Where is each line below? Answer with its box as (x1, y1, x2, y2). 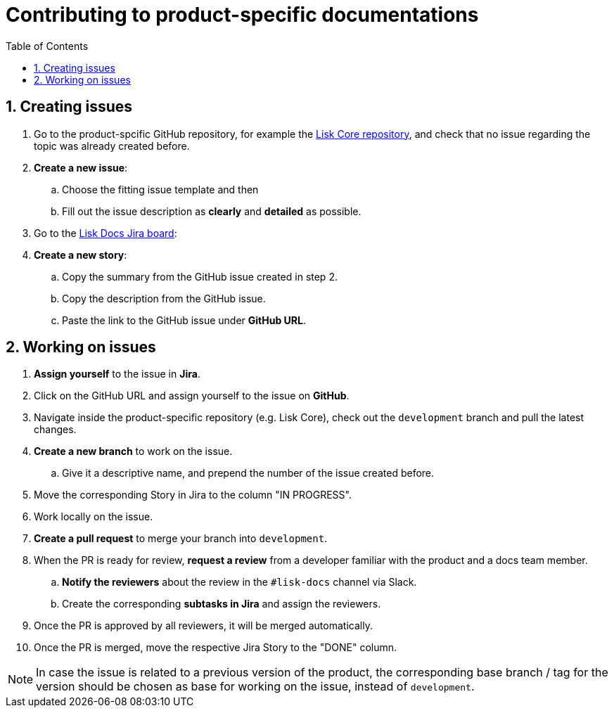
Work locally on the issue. (34, 510, 153, 523)
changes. (34, 423, 77, 436)
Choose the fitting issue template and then (62, 183, 259, 195)
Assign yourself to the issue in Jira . (34, 368, 200, 380)
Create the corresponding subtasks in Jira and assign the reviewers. (62, 598, 381, 610)
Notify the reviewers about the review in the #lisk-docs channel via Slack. (62, 576, 417, 589)
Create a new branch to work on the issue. (34, 445, 233, 458)
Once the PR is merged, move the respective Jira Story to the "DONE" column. (34, 641, 397, 654)
